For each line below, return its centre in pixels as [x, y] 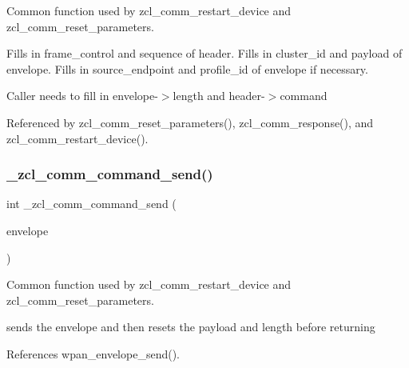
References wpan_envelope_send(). [93, 353]
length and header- [219, 96]
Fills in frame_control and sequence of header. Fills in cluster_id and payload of [204, 53]
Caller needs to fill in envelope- [82, 96]
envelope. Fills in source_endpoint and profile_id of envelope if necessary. [187, 68]
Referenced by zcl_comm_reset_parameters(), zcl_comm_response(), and [190, 122]
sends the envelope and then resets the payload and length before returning [191, 327]
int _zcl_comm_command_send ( [91, 204]
